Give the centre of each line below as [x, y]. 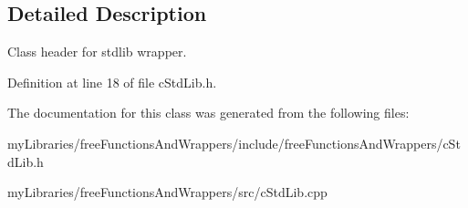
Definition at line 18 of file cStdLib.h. [112, 82]
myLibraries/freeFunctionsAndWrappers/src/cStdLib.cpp [167, 192]
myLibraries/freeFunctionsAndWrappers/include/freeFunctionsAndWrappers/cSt [234, 143]
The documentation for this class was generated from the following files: [208, 113]
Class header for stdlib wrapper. [97, 52]
